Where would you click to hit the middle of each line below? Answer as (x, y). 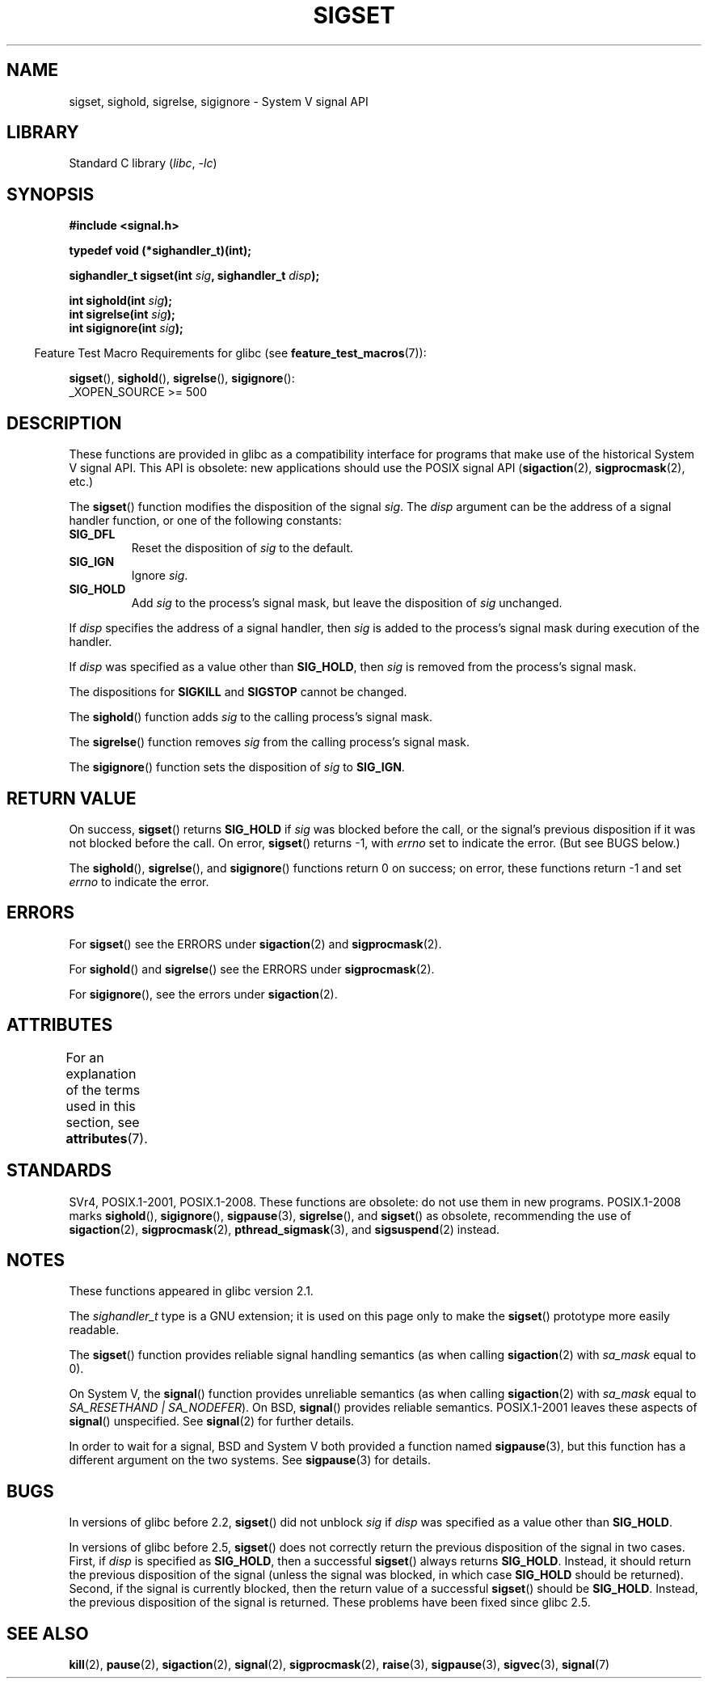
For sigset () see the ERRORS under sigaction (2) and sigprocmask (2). (255, 944)
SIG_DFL (92, 534)
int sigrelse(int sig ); (122, 315)
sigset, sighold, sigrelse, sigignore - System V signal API (219, 101)
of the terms (103, 1090)
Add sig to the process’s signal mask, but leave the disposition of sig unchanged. (347, 603)
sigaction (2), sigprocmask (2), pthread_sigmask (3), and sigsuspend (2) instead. (284, 1229)
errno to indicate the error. (139, 881)
